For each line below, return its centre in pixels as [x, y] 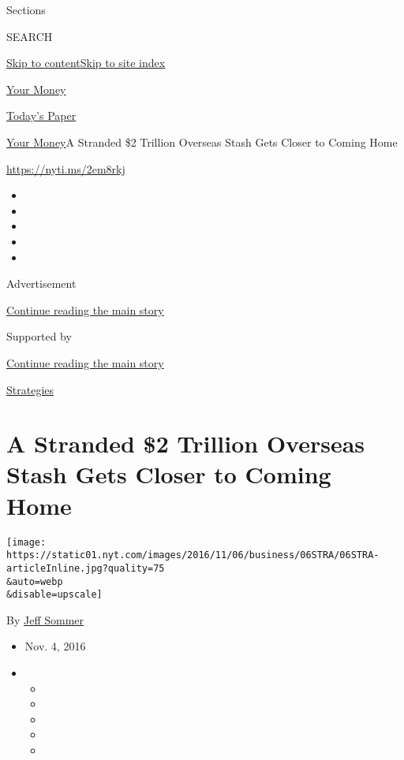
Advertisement [41, 283]
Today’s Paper [41, 115]
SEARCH [30, 36]
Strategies [30, 389]
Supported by [39, 336]
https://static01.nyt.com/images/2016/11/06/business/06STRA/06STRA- [193, 555]
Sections [26, 9]
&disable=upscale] [54, 595]
